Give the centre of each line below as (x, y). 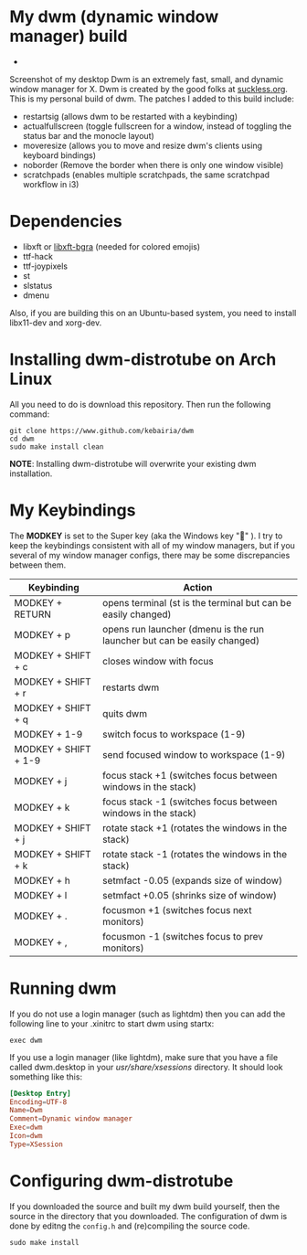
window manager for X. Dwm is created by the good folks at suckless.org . (148, 89)
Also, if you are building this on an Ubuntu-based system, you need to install (153, 313)
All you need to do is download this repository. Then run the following (140, 404)
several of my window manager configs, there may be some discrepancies (150, 555)
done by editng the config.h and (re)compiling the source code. (130, 1226)
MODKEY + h (42, 880)
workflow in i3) (51, 184)
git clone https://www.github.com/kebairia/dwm (102, 431)
